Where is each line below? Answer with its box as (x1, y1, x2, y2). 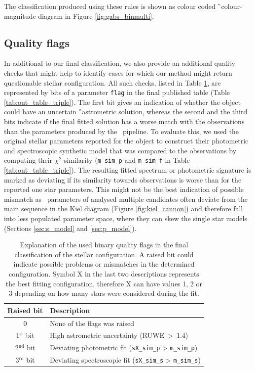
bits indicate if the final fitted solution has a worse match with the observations (4, 116, 245, 127)
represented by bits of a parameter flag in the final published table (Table (4, 87, 230, 97)
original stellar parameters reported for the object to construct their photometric (4, 136, 249, 146)
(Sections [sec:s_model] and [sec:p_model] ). (4, 223, 137, 233)
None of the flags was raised (50, 318, 135, 328)
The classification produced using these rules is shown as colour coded (4, 1, 216, 11)
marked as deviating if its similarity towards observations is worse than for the (4, 174, 242, 185)
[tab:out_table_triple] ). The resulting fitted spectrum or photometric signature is (4, 165, 252, 175)
